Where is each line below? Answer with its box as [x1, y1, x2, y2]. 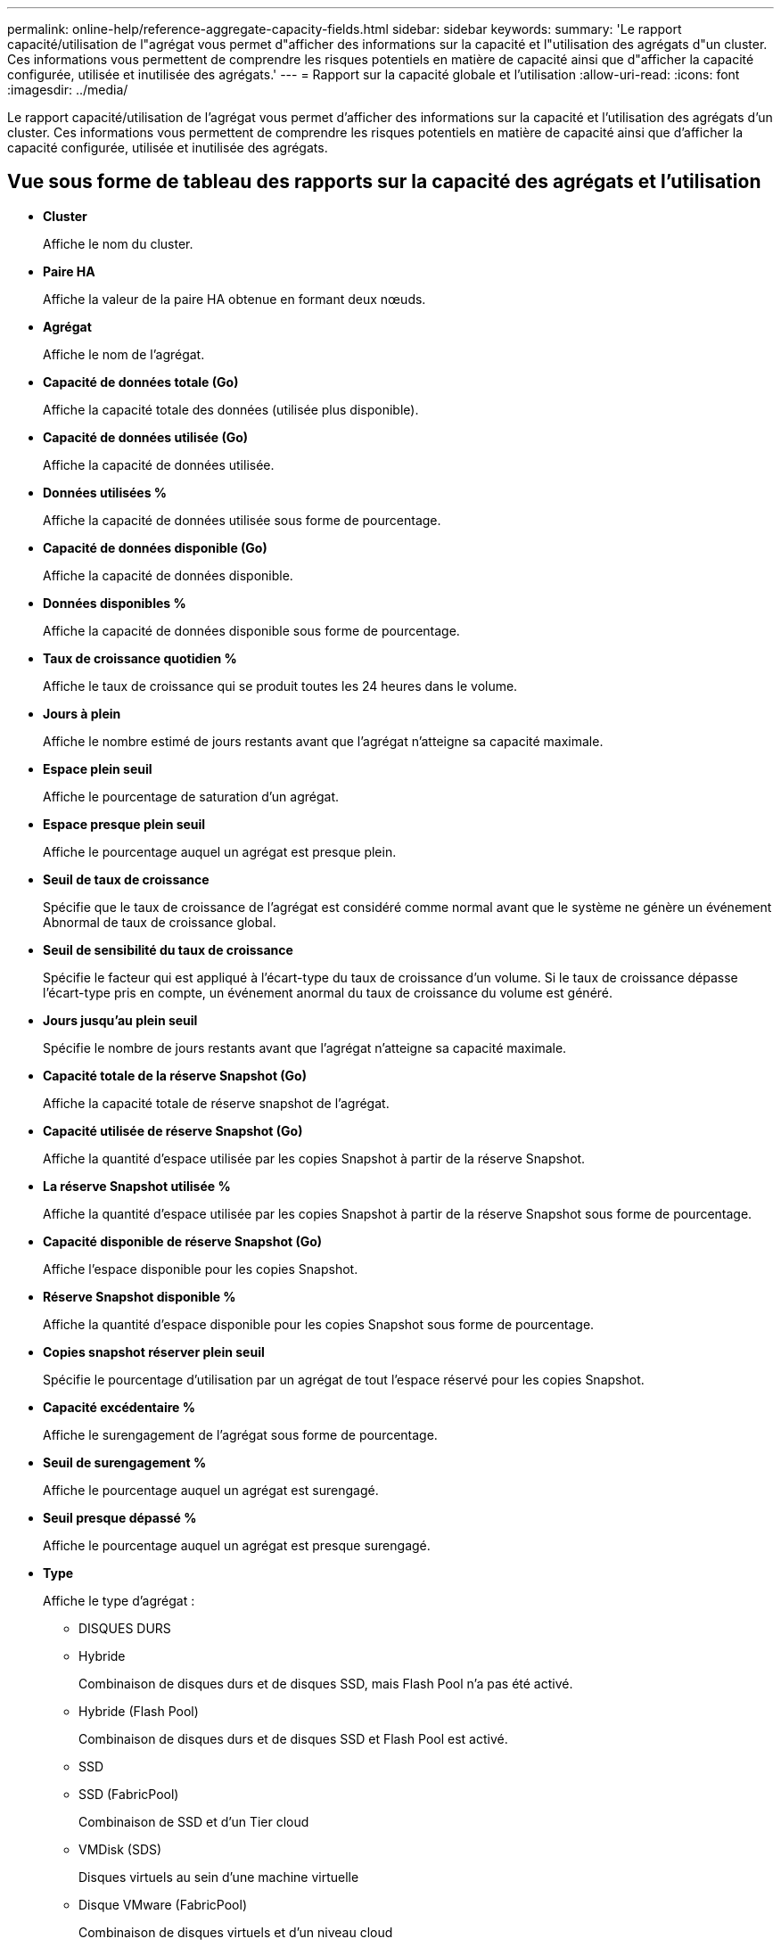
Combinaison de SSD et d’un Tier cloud [78, 1813, 309, 1829]
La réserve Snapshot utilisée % [43, 1178, 231, 1194]
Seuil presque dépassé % [43, 1509, 197, 1525]
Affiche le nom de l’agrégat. [43, 346, 205, 362]
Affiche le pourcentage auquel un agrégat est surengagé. [43, 1482, 379, 1498]
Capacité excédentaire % [43, 1399, 195, 1415]
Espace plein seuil [43, 760, 152, 776]
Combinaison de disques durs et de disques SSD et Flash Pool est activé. [78, 1730, 508, 1746]
